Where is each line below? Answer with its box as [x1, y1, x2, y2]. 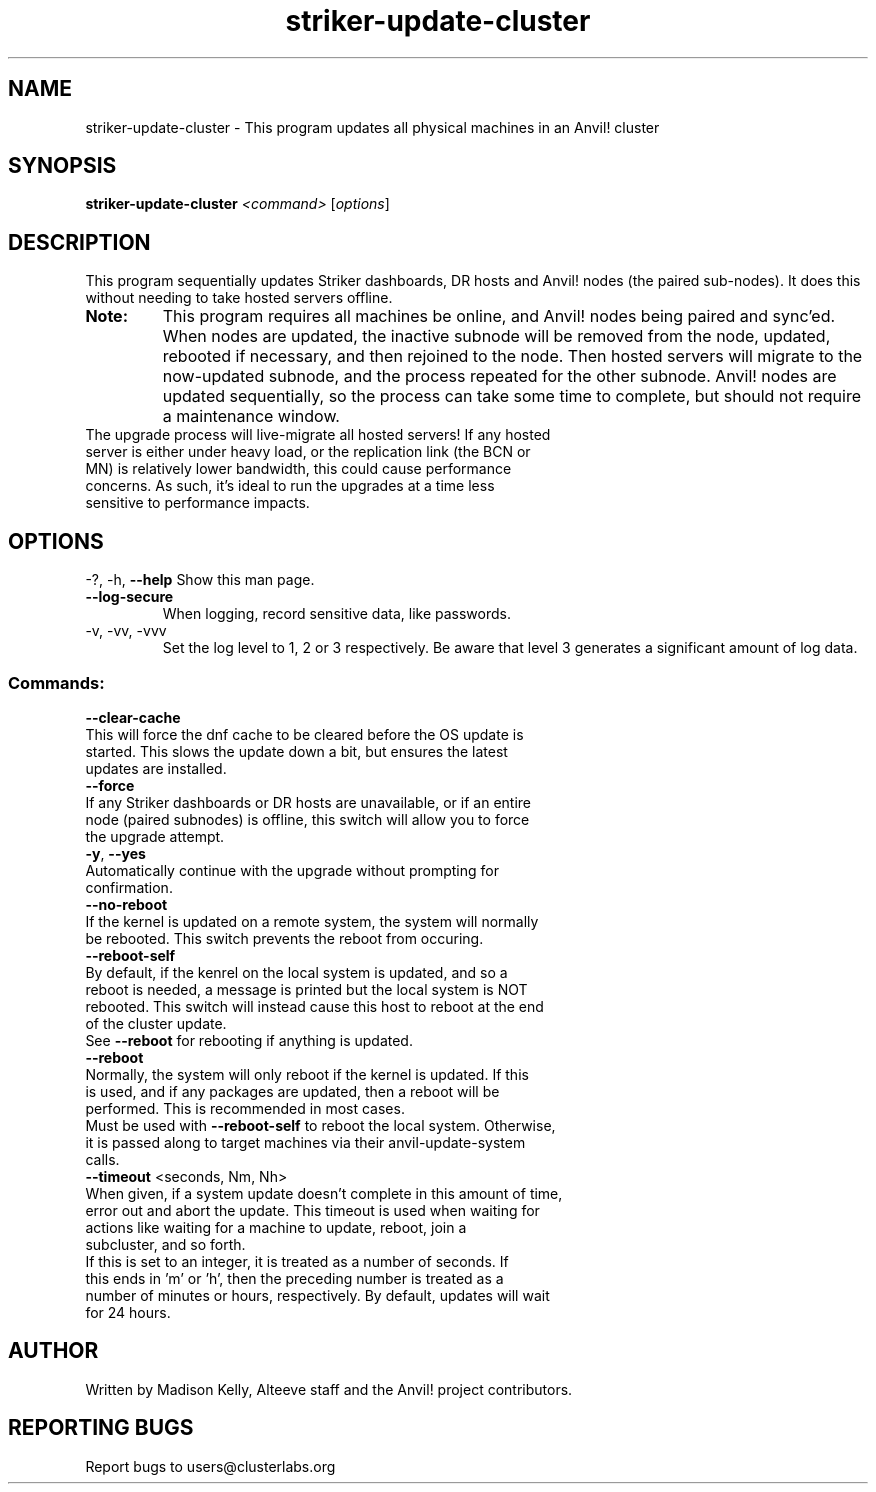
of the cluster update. [85, 1014, 227, 1032]
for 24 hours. [85, 1303, 171, 1321]
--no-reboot [85, 895, 168, 913]
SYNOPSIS [8, 153, 117, 179]
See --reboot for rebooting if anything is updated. [85, 1031, 413, 1049]
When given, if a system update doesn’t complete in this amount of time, [85, 1184, 563, 1202]
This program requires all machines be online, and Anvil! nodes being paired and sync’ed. [162, 306, 836, 327]
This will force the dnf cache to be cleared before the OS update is [85, 725, 524, 743]
